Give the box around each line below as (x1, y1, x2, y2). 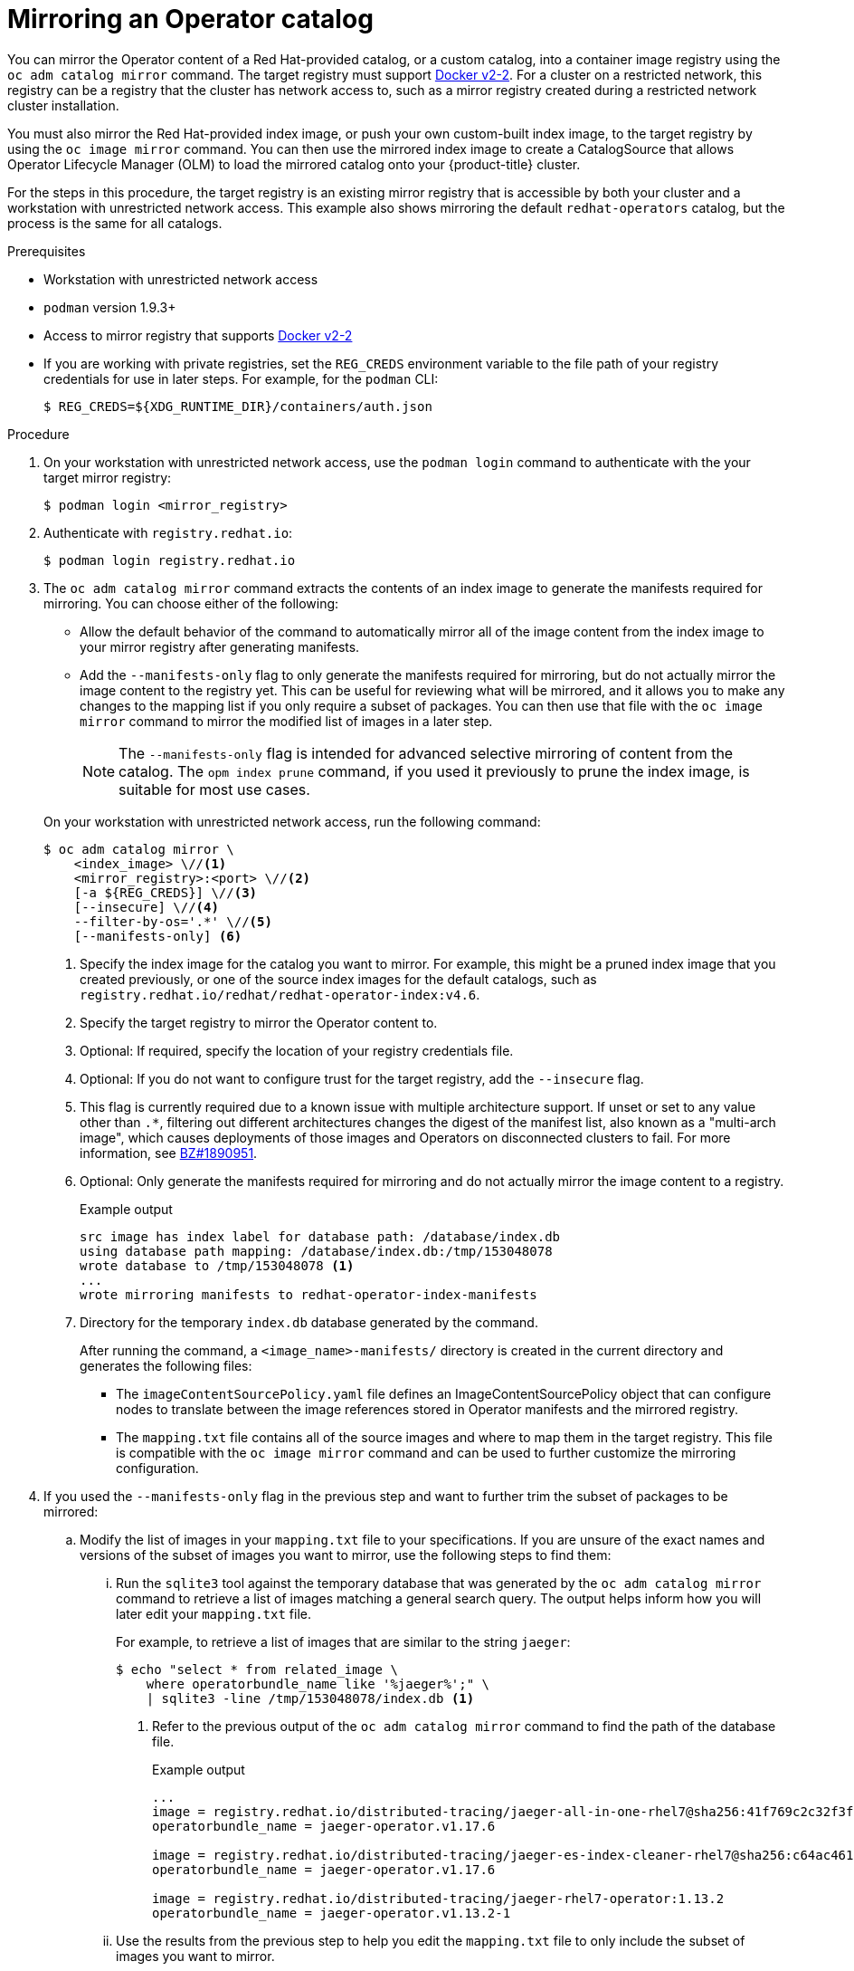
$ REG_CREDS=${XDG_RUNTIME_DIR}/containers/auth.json (43, 398, 432, 414)
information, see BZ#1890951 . (80, 1144, 258, 1161)
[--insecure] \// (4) (73, 899, 219, 914)
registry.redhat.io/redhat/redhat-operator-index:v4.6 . (80, 986, 480, 1002)
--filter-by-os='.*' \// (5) (73, 914, 272, 929)
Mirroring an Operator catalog (7, 4, 374, 34)
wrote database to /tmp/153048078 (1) (80, 1258, 355, 1273)
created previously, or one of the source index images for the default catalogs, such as (80, 971, 597, 987)
